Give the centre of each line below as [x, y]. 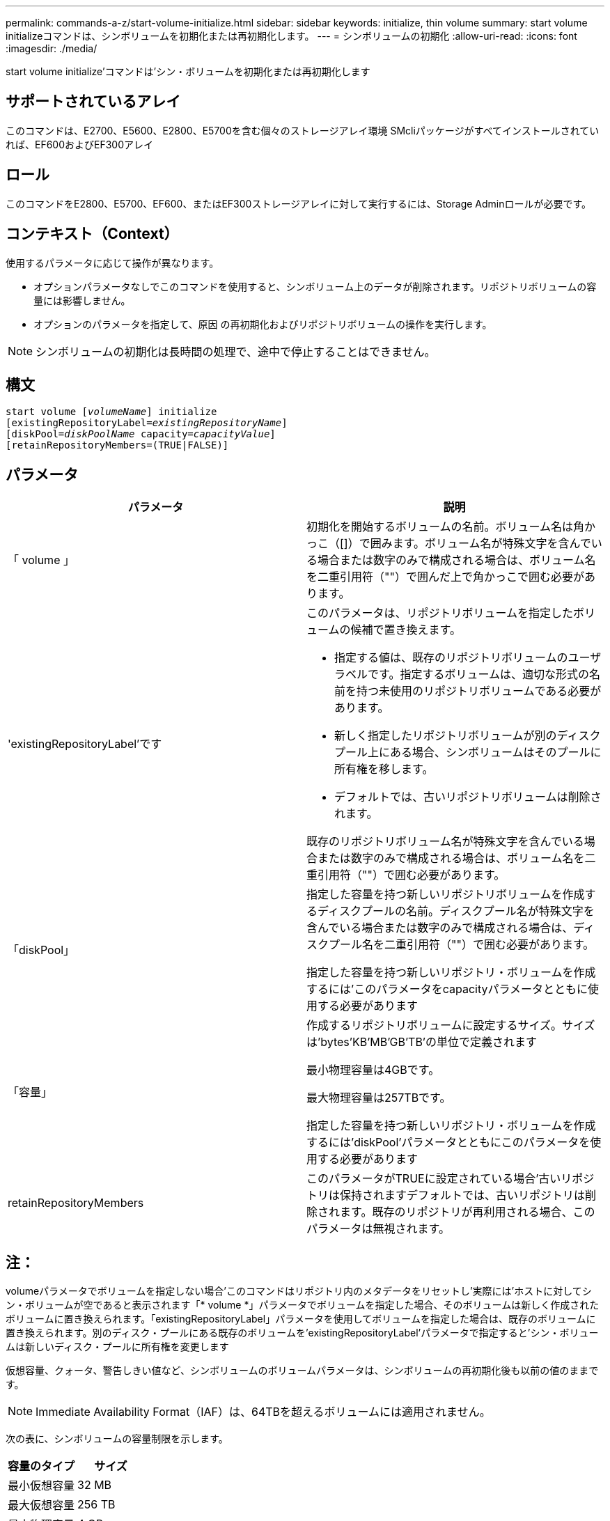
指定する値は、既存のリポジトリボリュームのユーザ [468, 658]
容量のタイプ [41, 1466]
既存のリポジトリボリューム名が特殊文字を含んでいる [445, 842]
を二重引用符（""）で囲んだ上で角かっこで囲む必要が [445, 577]
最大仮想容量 [41, 1505]
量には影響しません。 [82, 300]
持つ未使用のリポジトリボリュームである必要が [479, 691]
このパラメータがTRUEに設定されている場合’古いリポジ [451, 1179]
